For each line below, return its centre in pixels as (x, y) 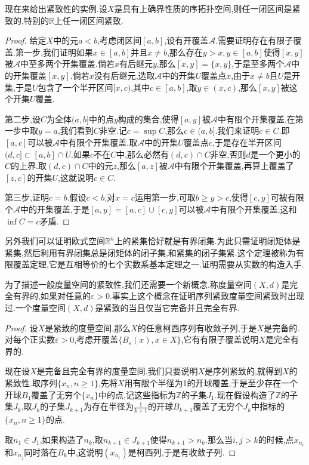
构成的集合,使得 (148, 118)
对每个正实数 (30, 339)
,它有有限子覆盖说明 (220, 339)
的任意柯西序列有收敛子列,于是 (197, 327)
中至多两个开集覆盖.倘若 (67, 64)
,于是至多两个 (258, 64)
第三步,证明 (27, 197)
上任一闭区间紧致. (89, 20)
